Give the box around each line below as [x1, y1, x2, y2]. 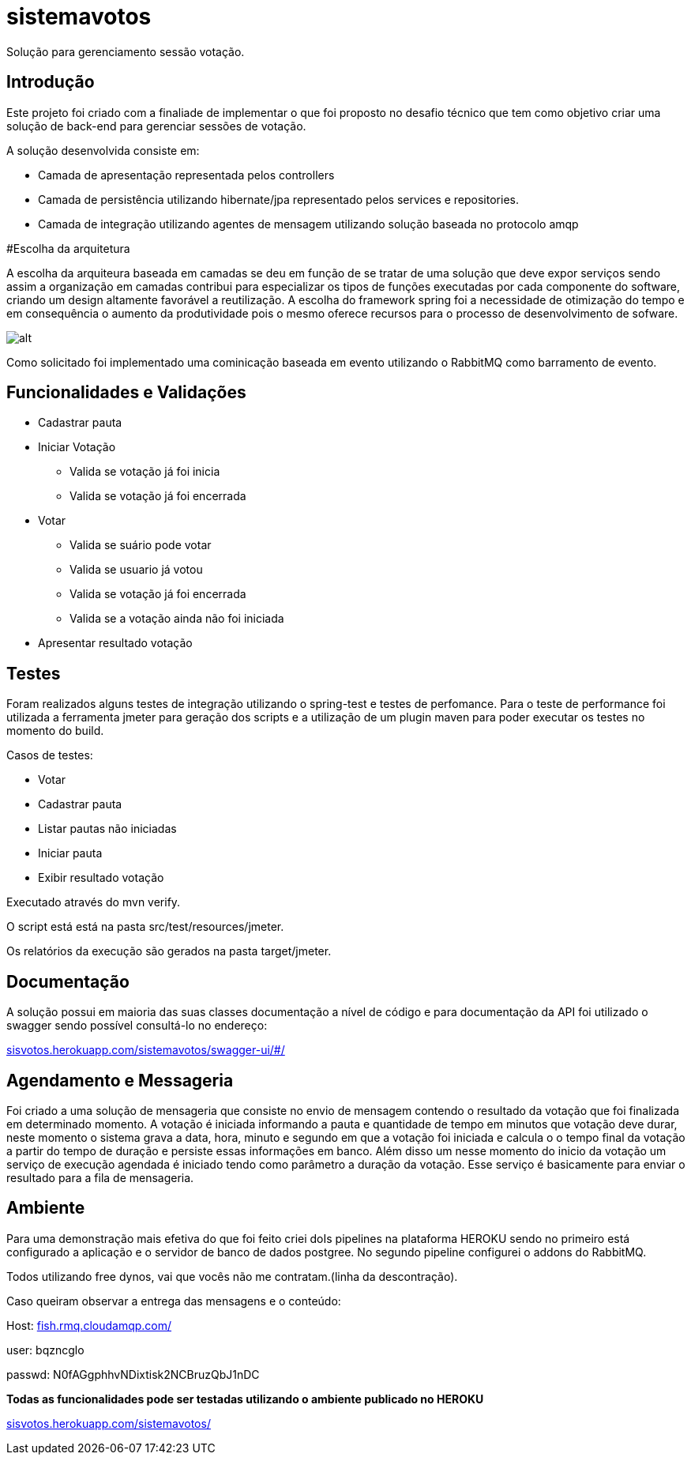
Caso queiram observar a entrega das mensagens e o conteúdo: [6, 1293, 341, 1308]
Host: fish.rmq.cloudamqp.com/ [6, 1318, 172, 1332]
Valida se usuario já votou [69, 563, 203, 577]
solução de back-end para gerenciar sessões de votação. [6, 119, 306, 133]
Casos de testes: [6, 748, 93, 763]
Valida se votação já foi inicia [69, 465, 220, 479]
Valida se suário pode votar [69, 538, 212, 552]
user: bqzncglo [6, 1342, 84, 1357]
